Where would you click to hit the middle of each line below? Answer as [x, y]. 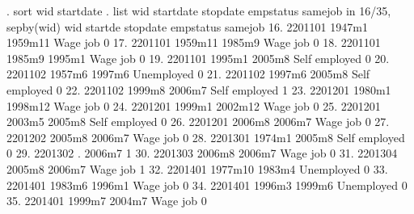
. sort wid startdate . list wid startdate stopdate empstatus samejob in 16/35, [199, 10]
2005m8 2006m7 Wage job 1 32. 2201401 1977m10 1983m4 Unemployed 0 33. [197, 168]
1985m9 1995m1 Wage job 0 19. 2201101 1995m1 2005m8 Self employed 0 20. [198, 58]
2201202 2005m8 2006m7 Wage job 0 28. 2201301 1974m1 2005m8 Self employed [206, 137]
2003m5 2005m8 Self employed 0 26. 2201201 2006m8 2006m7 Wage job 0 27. [198, 122]
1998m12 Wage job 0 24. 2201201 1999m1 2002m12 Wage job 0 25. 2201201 [194, 105]
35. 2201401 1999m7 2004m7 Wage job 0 [107, 201]
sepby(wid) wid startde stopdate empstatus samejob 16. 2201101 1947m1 [187, 26]
